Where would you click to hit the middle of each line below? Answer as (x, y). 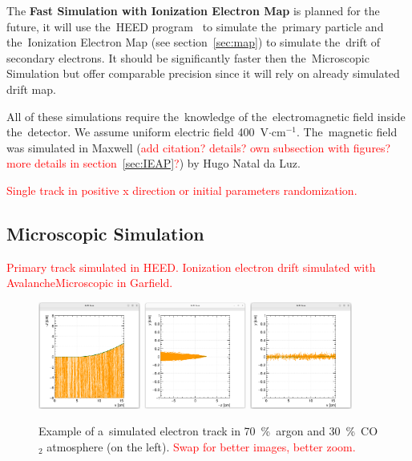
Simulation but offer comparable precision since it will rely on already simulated (203, 73)
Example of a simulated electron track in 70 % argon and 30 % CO (208, 431)
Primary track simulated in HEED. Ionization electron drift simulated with (191, 267)
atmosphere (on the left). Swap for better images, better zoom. (201, 446)
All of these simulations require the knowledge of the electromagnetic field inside (206, 116)
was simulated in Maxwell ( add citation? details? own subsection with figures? (199, 147)
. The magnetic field (347, 132)
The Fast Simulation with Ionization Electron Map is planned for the (193, 10)
